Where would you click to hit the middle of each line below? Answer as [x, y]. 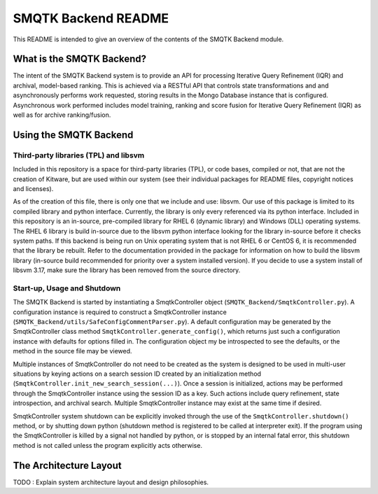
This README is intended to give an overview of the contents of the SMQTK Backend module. [148, 39]
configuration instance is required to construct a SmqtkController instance [120, 312]
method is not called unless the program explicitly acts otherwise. [108, 445]
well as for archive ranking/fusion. [62, 115]
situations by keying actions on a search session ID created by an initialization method [137, 374]
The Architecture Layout [67, 465]
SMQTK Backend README [91, 18]
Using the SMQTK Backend [73, 135]
